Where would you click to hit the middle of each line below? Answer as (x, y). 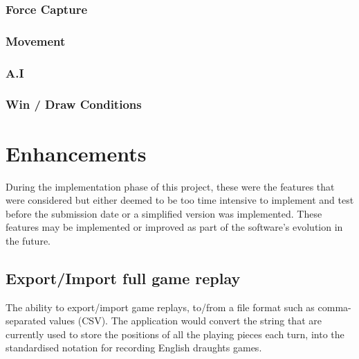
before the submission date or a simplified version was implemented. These (164, 213)
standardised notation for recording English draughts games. (134, 348)
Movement (36, 41)
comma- (334, 307)
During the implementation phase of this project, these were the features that (170, 186)
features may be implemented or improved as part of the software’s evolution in (174, 227)
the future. (28, 240)
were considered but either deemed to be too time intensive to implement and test (180, 200)
